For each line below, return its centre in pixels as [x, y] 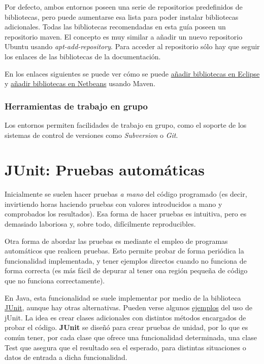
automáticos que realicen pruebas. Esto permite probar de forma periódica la [124, 251]
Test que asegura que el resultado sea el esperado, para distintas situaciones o [125, 347]
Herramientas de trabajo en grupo [76, 106]
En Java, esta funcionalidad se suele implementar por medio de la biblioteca [123, 297]
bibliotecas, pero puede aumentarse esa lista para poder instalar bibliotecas [122, 16]
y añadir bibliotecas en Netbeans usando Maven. [80, 83]
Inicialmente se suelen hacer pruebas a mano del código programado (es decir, [126, 194]
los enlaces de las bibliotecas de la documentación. [83, 56]
